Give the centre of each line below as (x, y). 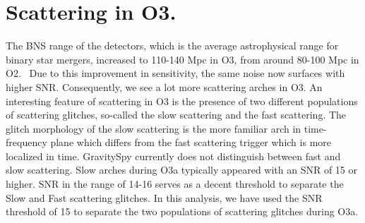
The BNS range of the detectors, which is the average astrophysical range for (172, 46)
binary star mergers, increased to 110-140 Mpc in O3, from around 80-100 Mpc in (182, 59)
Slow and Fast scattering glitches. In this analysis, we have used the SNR (164, 197)
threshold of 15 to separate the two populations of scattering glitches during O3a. (182, 211)
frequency (26, 142)
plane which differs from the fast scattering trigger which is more (191, 142)
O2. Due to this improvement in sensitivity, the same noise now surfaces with (175, 73)
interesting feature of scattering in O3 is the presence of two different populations (182, 101)
